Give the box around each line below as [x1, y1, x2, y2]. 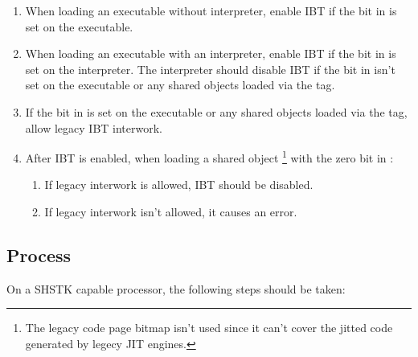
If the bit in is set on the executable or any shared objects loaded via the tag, [25, 103, 408, 120]
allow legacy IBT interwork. [25, 119, 162, 136]
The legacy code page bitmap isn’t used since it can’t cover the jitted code [25, 319, 393, 336]
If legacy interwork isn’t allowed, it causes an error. [44, 203, 297, 220]
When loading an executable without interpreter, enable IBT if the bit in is [25, 2, 397, 18]
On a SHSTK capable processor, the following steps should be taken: [6, 280, 346, 297]
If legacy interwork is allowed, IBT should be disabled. [44, 176, 313, 193]
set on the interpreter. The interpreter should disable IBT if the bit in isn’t [25, 60, 395, 77]
